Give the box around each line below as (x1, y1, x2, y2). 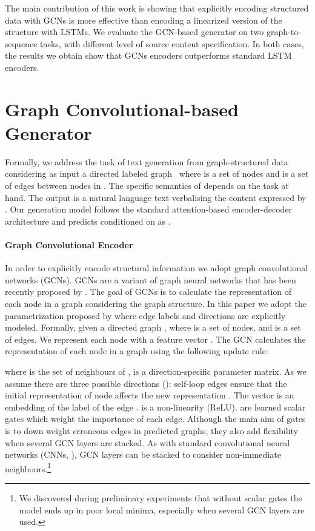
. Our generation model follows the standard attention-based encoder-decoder (5, 203, 293, 216)
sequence (5, 37, 38, 50)
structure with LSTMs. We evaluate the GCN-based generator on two (5, 25, 264, 38)
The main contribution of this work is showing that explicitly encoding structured (5, 2, 309, 14)
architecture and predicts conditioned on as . (5, 214, 171, 227)
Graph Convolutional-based (5, 96, 239, 121)
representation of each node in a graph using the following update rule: (5, 345, 268, 357)
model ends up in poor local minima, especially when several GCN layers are (19, 503, 305, 516)
